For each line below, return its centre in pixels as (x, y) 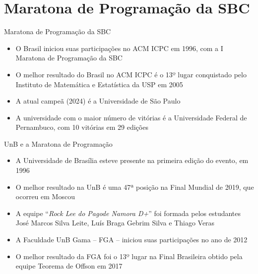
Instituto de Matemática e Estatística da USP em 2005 (99, 84)
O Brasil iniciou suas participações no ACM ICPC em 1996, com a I (119, 48)
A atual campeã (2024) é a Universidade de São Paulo (98, 101)
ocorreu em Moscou (45, 196)
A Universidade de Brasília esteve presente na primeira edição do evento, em (132, 160)
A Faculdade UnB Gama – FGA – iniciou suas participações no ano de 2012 (131, 240)
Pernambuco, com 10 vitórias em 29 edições (82, 127)
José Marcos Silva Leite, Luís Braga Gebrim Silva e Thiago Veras (115, 223)
